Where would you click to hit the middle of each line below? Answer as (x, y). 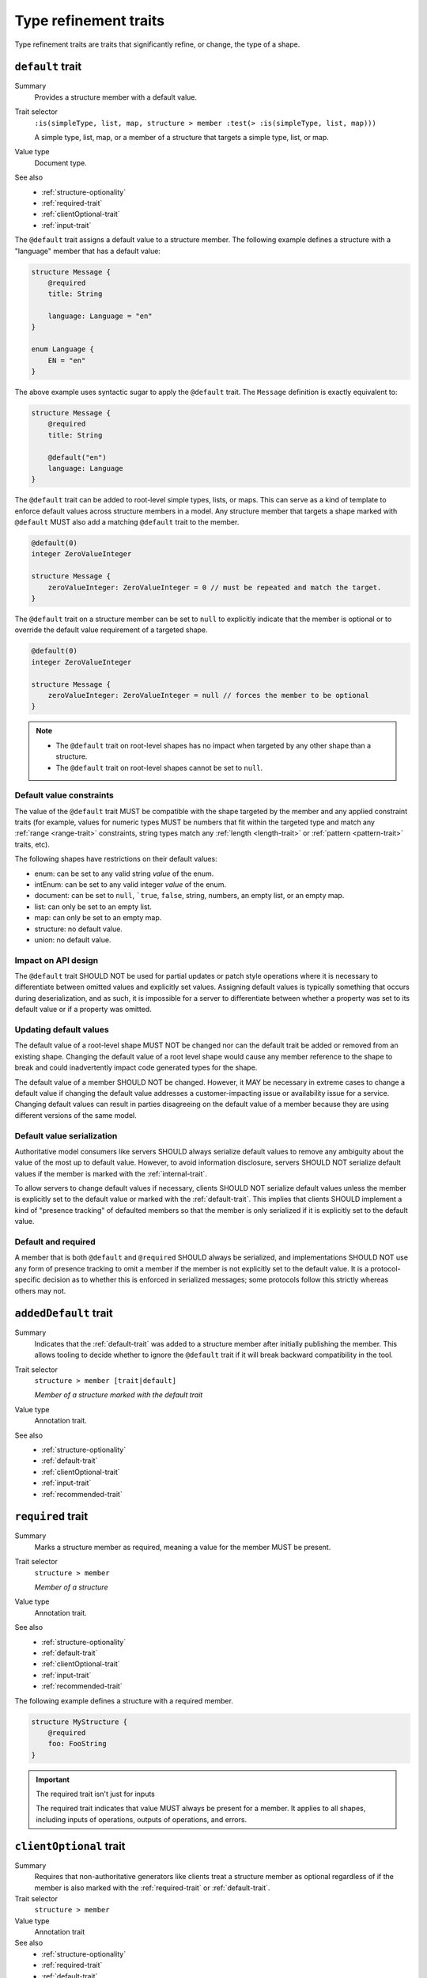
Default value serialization (66, 1135)
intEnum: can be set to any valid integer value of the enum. (130, 885)
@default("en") (77, 457)
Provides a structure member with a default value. (116, 97)
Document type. (60, 163)
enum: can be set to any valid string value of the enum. (124, 873)
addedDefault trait (64, 1313)
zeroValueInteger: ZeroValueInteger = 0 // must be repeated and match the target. (215, 587)
